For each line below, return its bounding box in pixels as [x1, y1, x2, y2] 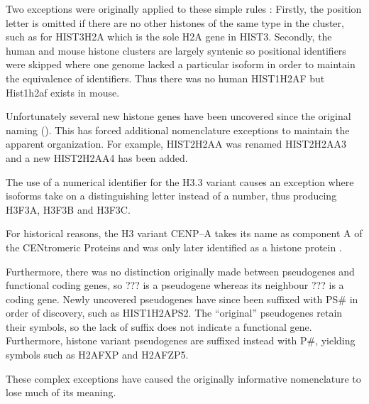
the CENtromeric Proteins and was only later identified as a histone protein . [6, 239, 342, 254]
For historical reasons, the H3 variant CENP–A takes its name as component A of [6, 226, 363, 241]
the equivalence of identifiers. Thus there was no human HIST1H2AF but [6, 70, 325, 85]
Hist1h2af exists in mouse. [6, 84, 120, 99]
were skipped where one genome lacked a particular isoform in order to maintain [6, 57, 356, 72]
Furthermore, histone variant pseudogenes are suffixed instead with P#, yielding [6, 333, 356, 348]
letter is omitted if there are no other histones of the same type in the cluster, [6, 15, 344, 30]
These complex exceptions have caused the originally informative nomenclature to [6, 371, 361, 386]
